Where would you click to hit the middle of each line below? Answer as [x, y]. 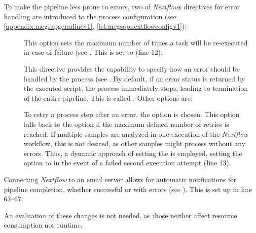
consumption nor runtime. [43, 225]
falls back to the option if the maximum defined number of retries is [127, 124]
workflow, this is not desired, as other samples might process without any [135, 143]
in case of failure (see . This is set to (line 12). [93, 52]
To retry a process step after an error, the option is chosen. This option [132, 114]
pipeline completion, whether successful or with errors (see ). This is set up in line [128, 189]
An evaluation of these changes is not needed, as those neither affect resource [121, 215]
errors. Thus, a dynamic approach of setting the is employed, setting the [133, 153]
